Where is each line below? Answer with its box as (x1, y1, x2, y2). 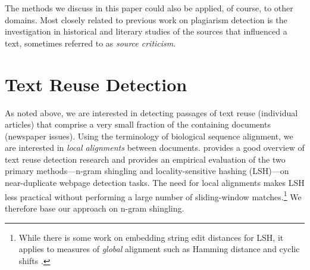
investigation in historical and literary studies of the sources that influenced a (5, 25, 287, 38)
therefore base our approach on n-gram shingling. (5, 201, 184, 214)
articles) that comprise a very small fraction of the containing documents (5, 118, 271, 131)
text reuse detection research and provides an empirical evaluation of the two (5, 153, 286, 165)
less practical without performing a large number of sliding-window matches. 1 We (5, 188, 302, 203)
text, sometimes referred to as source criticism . (5, 36, 176, 49)
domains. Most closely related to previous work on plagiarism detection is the (5, 13, 287, 26)
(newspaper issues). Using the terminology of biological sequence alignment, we (5, 129, 293, 142)
